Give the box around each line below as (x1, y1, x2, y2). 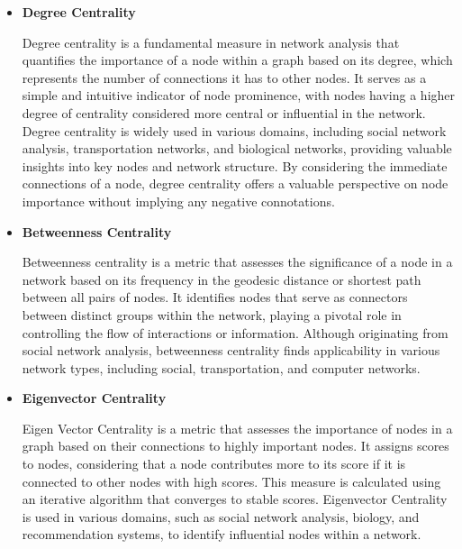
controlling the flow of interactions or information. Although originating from (22, 323, 448, 342)
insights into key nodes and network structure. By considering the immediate (22, 156, 448, 175)
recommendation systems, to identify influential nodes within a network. (22, 525, 421, 544)
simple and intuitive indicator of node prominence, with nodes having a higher (22, 86, 456, 105)
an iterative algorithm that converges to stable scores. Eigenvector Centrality (22, 490, 448, 508)
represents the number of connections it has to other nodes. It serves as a (22, 68, 427, 87)
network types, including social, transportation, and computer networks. (22, 358, 421, 377)
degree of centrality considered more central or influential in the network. (22, 103, 426, 122)
